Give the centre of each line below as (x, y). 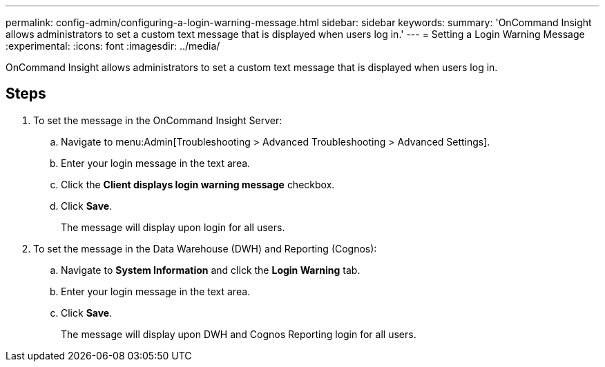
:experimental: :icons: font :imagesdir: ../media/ (113, 46)
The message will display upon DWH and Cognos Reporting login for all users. (239, 334)
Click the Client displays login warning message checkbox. (198, 184)
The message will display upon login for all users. (173, 227)
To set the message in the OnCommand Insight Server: (158, 120)
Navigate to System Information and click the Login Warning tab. (211, 270)
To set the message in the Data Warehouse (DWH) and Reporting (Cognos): (205, 248)
